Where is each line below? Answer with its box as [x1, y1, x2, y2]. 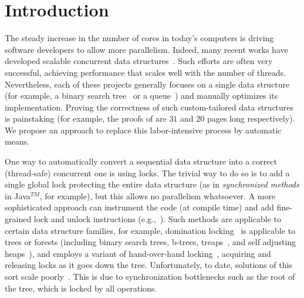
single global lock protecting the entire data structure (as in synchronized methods [5, 178, 299, 190]
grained [5, 213, 32, 225]
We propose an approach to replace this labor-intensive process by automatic [5, 123, 282, 136]
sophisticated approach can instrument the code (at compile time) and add [5, 201, 274, 213]
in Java [5, 189, 31, 202]
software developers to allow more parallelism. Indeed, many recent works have [5, 43, 288, 55]
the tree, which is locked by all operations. [5, 282, 157, 294]
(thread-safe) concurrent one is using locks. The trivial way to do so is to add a [5, 166, 290, 179]
